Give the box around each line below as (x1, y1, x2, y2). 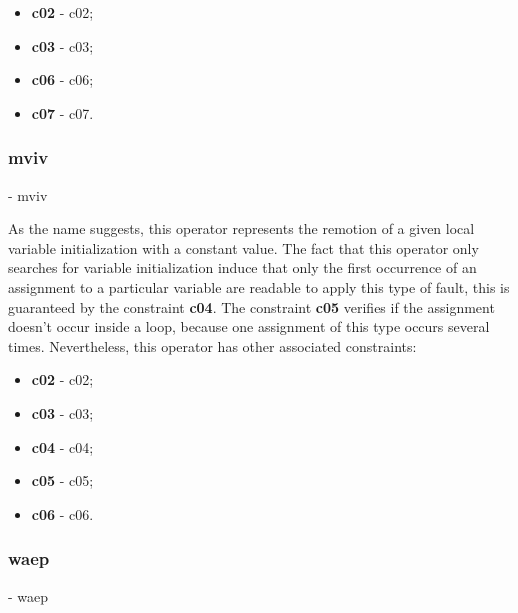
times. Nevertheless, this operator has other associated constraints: (8, 335, 417, 356)
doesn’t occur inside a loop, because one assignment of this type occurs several (8, 316, 490, 337)
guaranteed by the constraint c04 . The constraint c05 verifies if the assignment (8, 296, 495, 317)
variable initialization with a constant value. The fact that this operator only (8, 237, 479, 258)
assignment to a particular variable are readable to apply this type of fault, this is (8, 276, 510, 297)
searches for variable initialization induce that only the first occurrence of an (8, 257, 477, 278)
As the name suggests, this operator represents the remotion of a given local (8, 218, 475, 239)
